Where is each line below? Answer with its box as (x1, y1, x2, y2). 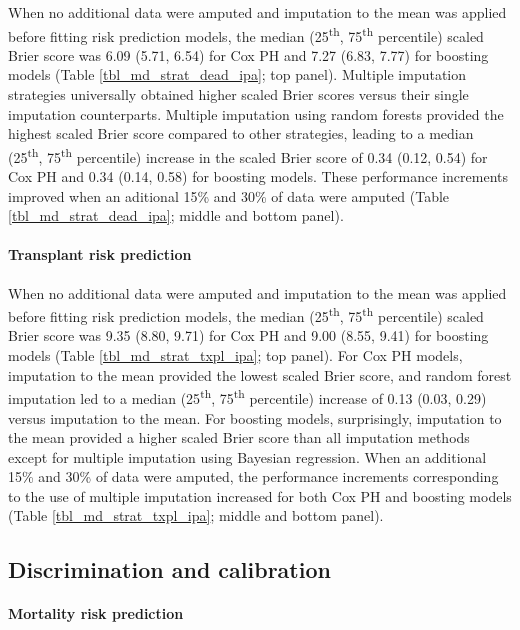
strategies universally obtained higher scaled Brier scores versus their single (8, 84, 469, 105)
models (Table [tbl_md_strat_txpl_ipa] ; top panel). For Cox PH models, (8, 345, 463, 366)
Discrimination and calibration (8, 554, 331, 585)
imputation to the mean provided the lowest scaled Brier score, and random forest (8, 364, 512, 385)
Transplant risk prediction (8, 244, 192, 265)
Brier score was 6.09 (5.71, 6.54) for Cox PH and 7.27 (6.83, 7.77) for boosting (8, 44, 489, 65)
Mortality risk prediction (8, 603, 184, 624)
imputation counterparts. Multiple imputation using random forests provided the (8, 103, 504, 124)
